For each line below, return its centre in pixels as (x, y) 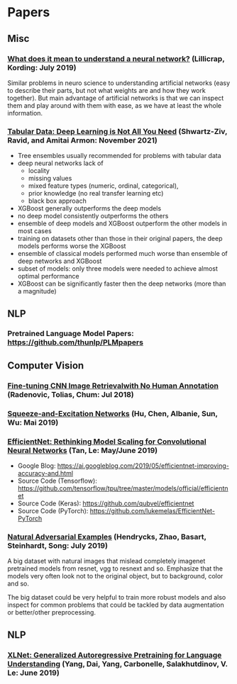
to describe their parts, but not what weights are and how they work (106, 90)
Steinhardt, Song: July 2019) (58, 545)
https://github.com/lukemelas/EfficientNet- (152, 511)
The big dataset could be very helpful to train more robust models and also (117, 598)
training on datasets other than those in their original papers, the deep (120, 239)
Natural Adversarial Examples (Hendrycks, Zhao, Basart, (107, 537)
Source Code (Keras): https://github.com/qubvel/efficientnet (106, 503)
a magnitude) (37, 291)
